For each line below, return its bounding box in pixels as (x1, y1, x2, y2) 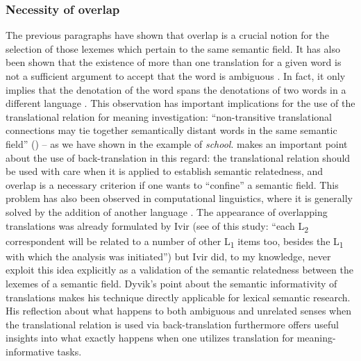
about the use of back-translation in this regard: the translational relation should (6, 150, 351, 165)
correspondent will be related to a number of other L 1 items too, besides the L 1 (6, 233, 344, 250)
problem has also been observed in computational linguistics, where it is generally (6, 191, 353, 205)
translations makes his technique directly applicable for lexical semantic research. (6, 289, 351, 304)
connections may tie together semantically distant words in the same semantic (6, 123, 337, 137)
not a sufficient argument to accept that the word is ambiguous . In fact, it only (6, 69, 346, 83)
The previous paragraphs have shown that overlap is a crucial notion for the (6, 28, 330, 42)
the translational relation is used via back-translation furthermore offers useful (6, 317, 339, 331)
